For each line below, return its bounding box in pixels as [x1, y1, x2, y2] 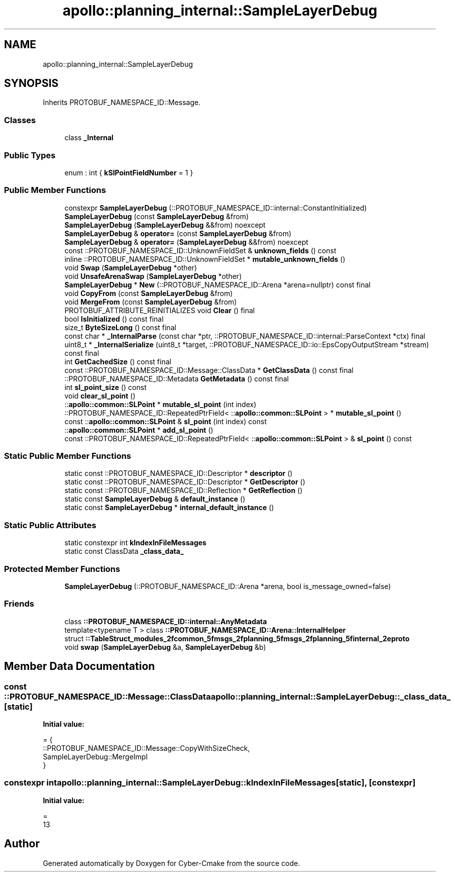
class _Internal [64, 133, 113, 142]
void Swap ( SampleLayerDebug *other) [64, 263, 197, 272]
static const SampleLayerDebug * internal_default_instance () [64, 503, 274, 512]
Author [4, 837, 40, 850]
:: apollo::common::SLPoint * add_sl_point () [64, 425, 213, 434]
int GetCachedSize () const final [64, 357, 171, 366]
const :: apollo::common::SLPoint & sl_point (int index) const [64, 417, 267, 426]
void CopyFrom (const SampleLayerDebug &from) [64, 288, 233, 298]
